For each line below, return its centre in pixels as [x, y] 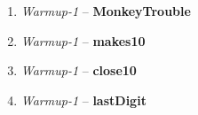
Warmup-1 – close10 [79, 70]
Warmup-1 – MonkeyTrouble [106, 11]
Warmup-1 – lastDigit [83, 100]
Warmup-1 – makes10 [83, 40]
